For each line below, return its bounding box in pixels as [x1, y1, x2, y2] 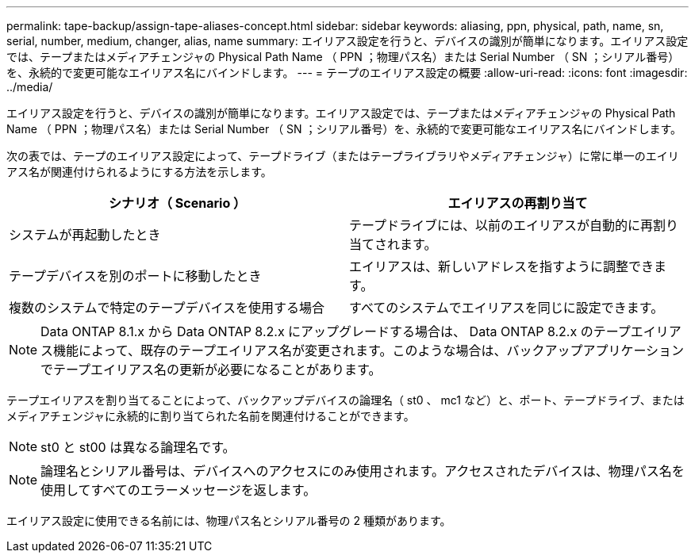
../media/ [6, 80, 53, 94]
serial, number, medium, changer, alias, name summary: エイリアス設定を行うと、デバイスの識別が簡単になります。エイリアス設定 [6, 34, 689, 48]
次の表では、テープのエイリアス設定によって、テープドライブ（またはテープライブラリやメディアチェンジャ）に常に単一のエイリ [6, 149, 679, 163]
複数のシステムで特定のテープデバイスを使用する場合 [9, 300, 325, 316]
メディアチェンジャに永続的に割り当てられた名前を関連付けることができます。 [6, 409, 415, 423]
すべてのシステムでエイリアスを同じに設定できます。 [349, 300, 664, 316]
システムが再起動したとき [9, 227, 161, 243]
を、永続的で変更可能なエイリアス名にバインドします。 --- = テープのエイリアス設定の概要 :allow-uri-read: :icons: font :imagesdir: [6, 66, 688, 79]
